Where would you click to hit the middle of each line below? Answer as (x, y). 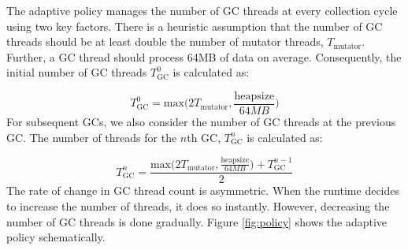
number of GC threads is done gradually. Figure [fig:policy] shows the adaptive (197, 221)
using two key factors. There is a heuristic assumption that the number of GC (195, 26)
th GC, (204, 137)
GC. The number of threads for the (92, 137)
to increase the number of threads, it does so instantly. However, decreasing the (198, 205)
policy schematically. (56, 237)
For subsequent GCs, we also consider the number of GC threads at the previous (201, 122)
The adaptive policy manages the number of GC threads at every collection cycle (202, 10)
